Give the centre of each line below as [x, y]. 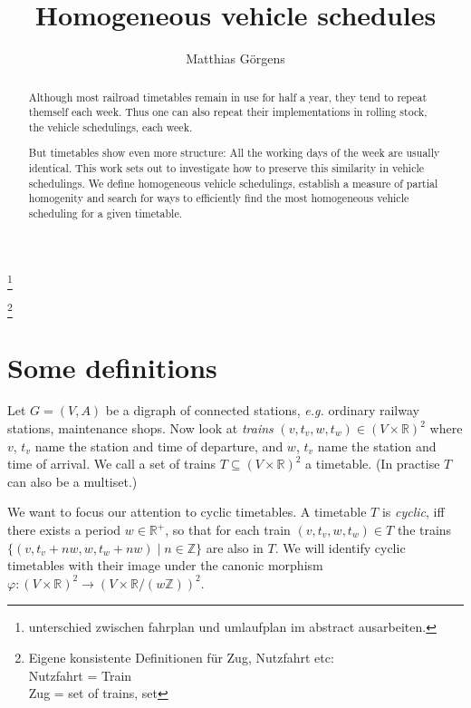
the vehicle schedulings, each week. [111, 126]
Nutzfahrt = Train [80, 675]
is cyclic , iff [413, 512]
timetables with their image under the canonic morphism [165, 565]
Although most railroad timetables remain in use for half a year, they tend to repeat [228, 97]
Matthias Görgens [235, 58]
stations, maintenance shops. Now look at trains [140, 428]
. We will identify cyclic [340, 547]
